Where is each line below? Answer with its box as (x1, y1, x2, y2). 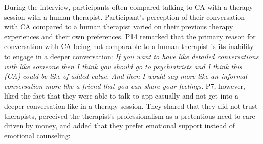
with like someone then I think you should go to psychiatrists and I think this (4, 61, 242, 71)
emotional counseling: (4, 130, 71, 140)
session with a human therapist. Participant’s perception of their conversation (4, 11, 245, 22)
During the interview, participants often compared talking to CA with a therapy (4, 2, 253, 12)
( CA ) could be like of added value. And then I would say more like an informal (4, 71, 247, 81)
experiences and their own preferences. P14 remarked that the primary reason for (4, 31, 256, 41)
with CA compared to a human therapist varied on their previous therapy (4, 21, 233, 32)
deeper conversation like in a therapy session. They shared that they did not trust (4, 100, 258, 111)
